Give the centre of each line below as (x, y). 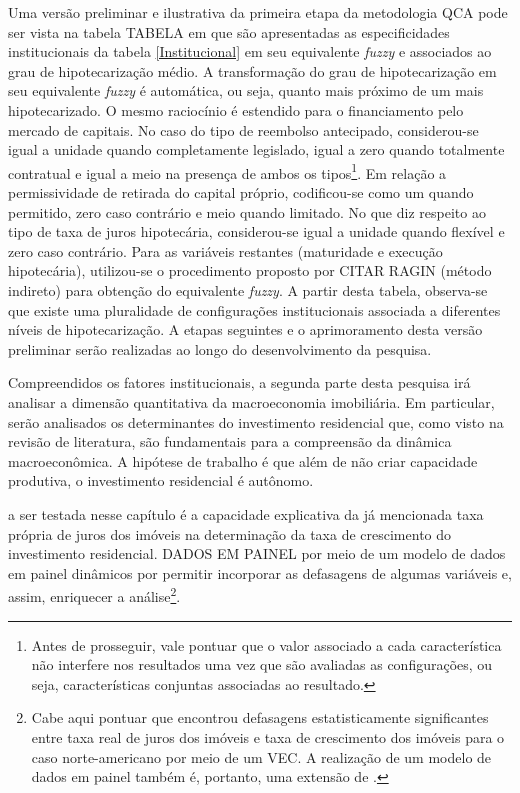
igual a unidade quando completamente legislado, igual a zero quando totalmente (256, 149)
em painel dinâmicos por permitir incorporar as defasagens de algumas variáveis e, (260, 572)
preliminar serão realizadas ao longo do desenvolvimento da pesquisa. (220, 348)
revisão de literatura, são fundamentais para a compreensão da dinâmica (230, 441)
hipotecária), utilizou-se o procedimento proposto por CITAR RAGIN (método (250, 270)
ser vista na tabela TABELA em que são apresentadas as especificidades (229, 31)
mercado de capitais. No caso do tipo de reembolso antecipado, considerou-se (243, 129)
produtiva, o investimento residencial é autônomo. (161, 480)
